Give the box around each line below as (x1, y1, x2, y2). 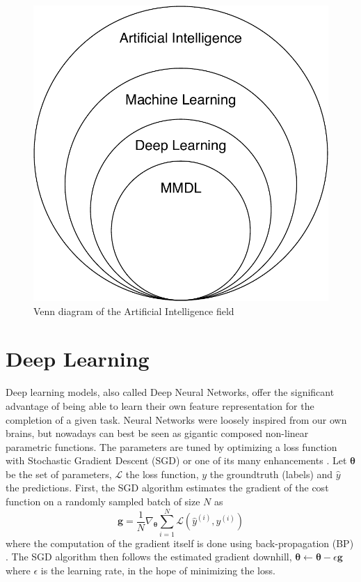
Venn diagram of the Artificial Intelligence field (33, 303, 234, 318)
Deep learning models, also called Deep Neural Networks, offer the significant (6, 385, 335, 399)
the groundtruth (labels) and (209, 466, 333, 481)
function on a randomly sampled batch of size (6, 494, 200, 509)
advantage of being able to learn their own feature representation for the (6, 398, 314, 413)
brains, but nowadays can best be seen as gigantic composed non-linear (6, 426, 309, 441)
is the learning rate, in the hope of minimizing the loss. (40, 562, 275, 577)
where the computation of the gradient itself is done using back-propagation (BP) (6, 535, 354, 550)
